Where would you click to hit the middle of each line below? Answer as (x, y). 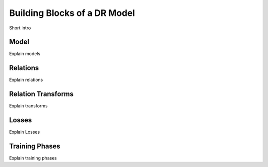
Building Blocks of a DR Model (72, 13)
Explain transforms (29, 106)
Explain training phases (33, 158)
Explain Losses (25, 132)
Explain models (25, 54)
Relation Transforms (41, 94)
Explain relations (26, 80)
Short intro (20, 28)
